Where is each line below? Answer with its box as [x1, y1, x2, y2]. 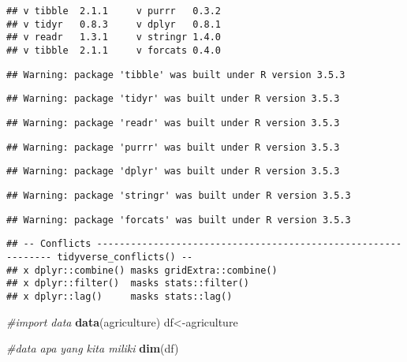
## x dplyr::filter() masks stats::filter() [6, 278, 249, 289]
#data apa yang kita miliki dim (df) [6, 340, 179, 356]
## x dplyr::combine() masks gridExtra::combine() [6, 264, 278, 276]
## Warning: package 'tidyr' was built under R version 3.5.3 [6, 93, 340, 105]
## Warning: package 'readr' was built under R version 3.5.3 [6, 117, 340, 129]
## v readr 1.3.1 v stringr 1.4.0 [6, 32, 222, 43]
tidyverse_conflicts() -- [57, 251, 193, 263]
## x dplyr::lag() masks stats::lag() [6, 290, 233, 302]
